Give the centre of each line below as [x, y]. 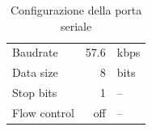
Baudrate [35, 52]
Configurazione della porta [76, 10]
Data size [35, 72]
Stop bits [35, 93]
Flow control [43, 112]
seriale [76, 25]
